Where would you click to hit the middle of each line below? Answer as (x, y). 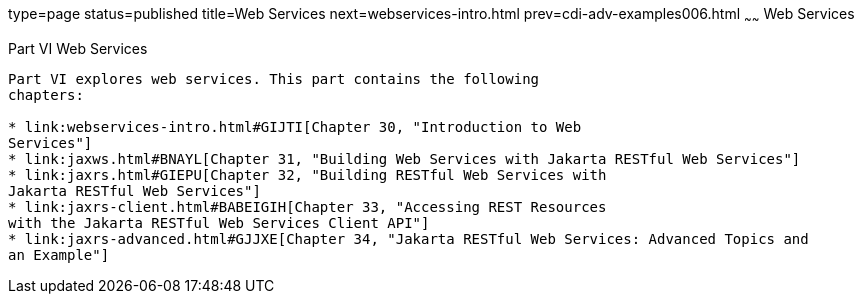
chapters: (46, 94)
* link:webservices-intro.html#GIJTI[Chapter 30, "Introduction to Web (295, 126)
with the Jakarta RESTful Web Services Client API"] (219, 222)
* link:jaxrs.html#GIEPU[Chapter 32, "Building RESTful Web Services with (307, 174)
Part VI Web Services (78, 48)
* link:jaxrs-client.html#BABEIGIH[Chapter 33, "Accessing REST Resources (307, 206)
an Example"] (59, 254)
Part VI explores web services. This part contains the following (274, 78)
